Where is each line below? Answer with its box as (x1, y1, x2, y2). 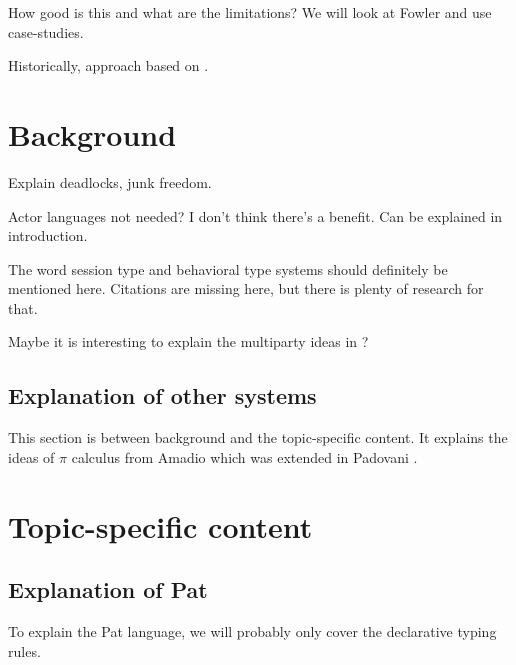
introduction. (8, 225, 88, 246)
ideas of (8, 446, 55, 467)
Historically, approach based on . (8, 55, 209, 76)
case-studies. (8, 21, 84, 42)
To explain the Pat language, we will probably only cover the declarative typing (8, 621, 497, 642)
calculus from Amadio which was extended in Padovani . (71, 446, 418, 467)
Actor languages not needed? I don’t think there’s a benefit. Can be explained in (8, 205, 503, 226)
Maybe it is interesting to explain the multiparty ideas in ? (8, 331, 369, 352)
